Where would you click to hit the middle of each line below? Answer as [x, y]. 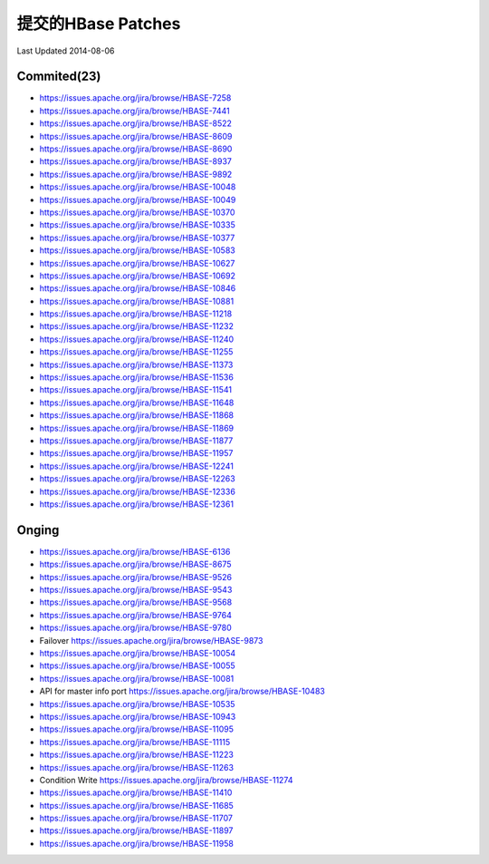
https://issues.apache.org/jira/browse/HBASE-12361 [137, 504]
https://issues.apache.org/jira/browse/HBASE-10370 [137, 212]
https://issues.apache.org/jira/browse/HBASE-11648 [137, 403]
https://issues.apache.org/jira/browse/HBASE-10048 [138, 187]
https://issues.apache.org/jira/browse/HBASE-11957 [136, 453]
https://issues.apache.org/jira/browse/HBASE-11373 [136, 364]
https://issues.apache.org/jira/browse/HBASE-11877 [136, 441]
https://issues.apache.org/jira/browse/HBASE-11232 [137, 326]
